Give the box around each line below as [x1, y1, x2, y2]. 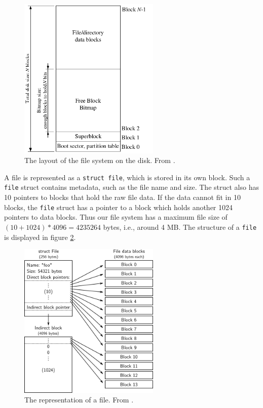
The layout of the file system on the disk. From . [24, 155, 175, 166]
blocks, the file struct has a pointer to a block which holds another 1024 [4, 201, 233, 212]
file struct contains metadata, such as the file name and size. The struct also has [4, 182, 259, 192]
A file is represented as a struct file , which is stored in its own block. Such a [4, 172, 250, 182]
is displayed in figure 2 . [4, 231, 76, 242]
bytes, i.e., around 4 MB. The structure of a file [103, 221, 257, 232]
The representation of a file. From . [24, 394, 134, 405]
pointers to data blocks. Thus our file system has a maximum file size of [4, 212, 228, 222]
